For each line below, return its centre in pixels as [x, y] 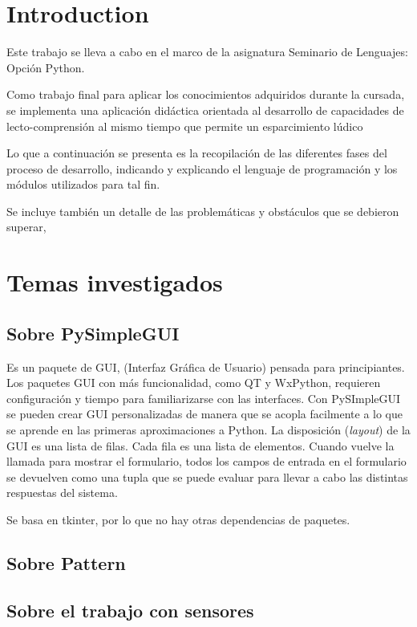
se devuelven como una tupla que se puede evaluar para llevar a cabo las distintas [207, 476]
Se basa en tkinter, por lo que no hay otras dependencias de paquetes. [178, 519]
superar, [26, 227]
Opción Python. [46, 67]
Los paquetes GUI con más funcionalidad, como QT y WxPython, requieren [194, 383]
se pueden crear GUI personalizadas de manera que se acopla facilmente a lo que [205, 414]
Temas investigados [115, 282]
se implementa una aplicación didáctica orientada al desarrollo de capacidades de [205, 110]
